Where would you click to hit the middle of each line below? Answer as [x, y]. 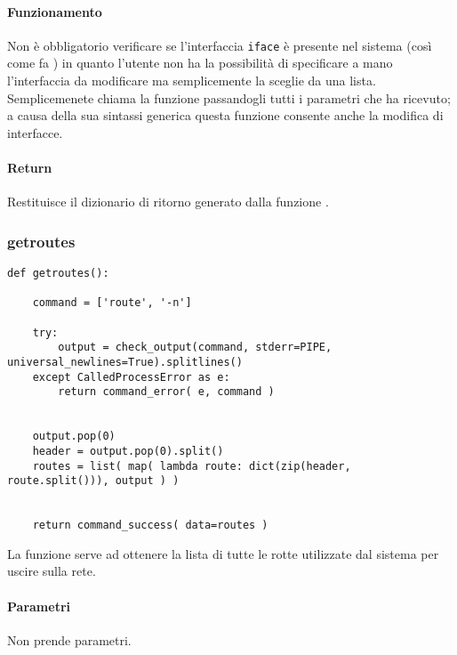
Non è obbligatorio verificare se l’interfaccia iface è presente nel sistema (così [220, 45]
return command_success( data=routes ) [150, 526]
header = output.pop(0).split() [128, 451]
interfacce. [35, 132]
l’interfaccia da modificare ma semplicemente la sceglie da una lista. [192, 81]
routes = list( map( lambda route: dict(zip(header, [192, 466]
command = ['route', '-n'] [112, 303]
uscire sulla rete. [52, 571]
